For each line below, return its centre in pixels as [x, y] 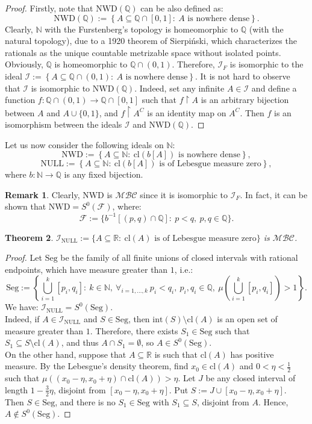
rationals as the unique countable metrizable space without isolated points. [143, 52]
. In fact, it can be [274, 194]
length [17, 389]
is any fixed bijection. [104, 174]
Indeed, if [22, 318]
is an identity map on [187, 112]
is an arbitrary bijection [245, 100]
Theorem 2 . [29, 237]
